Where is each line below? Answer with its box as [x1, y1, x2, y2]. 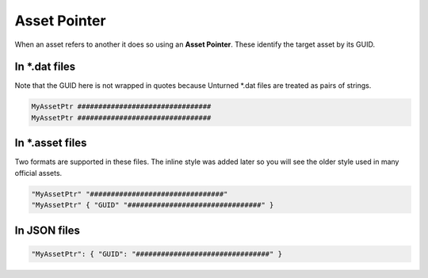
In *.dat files [14, 60, 76, 74]
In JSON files [14, 223, 81, 237]
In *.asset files [14, 136, 87, 150]
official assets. [14, 168, 63, 177]
